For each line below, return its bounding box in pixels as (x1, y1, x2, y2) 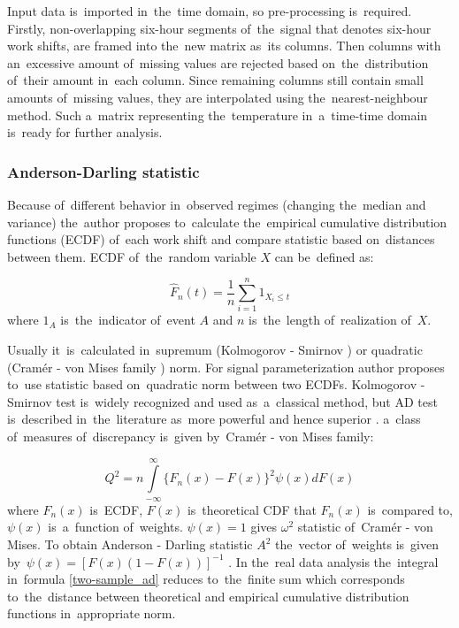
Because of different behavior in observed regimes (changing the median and (7, 195, 426, 213)
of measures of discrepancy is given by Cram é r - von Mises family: (7, 427, 374, 446)
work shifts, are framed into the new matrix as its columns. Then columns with (7, 36, 441, 55)
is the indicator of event (60, 310, 195, 329)
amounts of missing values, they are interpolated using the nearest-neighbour (7, 88, 428, 106)
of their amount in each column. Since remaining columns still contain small (7, 71, 424, 89)
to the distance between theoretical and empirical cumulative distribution (7, 586, 409, 605)
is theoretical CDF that (187, 500, 317, 518)
